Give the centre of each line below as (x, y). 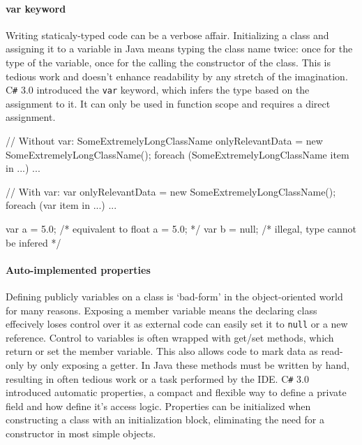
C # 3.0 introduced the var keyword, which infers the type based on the (158, 90)
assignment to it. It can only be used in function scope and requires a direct (168, 103)
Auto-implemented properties (78, 269)
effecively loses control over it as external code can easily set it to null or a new (177, 324)
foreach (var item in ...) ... (61, 205)
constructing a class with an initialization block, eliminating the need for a (165, 420)
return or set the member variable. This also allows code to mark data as (162, 351)
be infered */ (33, 242)
